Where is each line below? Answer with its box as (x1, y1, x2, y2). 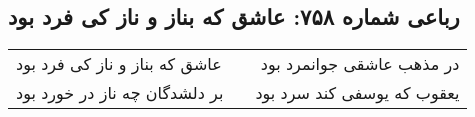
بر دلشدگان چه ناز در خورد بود (16, 81, 224, 105)
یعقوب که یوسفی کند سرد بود (255, 81, 460, 105)
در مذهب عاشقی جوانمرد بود (260, 52, 460, 76)
